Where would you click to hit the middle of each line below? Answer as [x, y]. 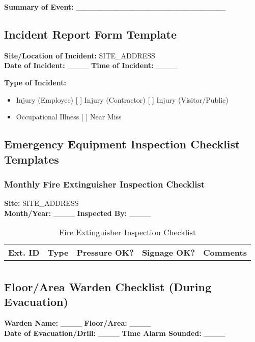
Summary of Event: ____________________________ [115, 7]
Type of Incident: [35, 82]
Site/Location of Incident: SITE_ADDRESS [80, 55]
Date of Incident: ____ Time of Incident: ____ [91, 65]
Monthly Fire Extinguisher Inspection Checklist [105, 184]
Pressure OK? [105, 253]
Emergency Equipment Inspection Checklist [122, 144]
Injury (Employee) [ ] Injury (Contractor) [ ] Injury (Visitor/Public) [122, 99]
